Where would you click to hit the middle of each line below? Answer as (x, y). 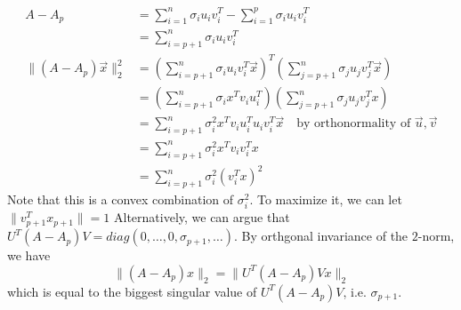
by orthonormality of (354, 124)
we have (29, 255)
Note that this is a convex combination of (121, 199)
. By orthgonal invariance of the (321, 236)
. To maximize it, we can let (326, 199)
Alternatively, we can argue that (202, 217)
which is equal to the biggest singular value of (132, 291)
